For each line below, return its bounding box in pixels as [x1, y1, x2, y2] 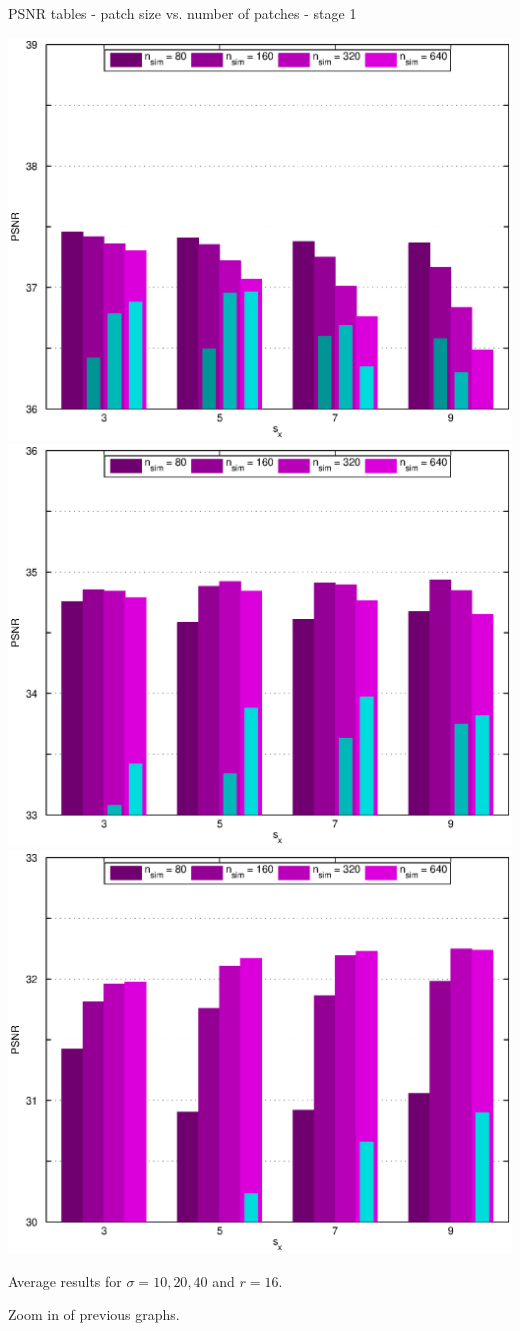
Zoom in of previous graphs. [8, 1304, 180, 1325]
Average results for [8, 1270, 122, 1291]
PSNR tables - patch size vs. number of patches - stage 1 [8, 3, 357, 23]
